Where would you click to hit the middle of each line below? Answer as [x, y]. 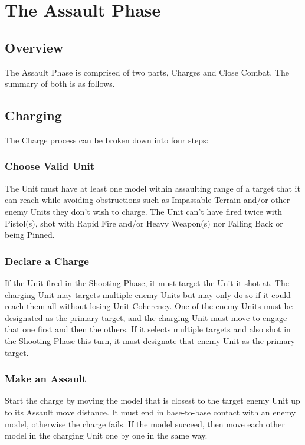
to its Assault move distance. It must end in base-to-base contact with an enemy [150, 412]
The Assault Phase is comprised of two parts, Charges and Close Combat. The [147, 72]
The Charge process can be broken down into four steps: [107, 140]
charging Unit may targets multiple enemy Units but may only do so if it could [148, 294]
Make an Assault [46, 379]
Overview [34, 47]
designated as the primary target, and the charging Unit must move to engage [146, 317]
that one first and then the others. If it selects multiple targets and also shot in [148, 329]
